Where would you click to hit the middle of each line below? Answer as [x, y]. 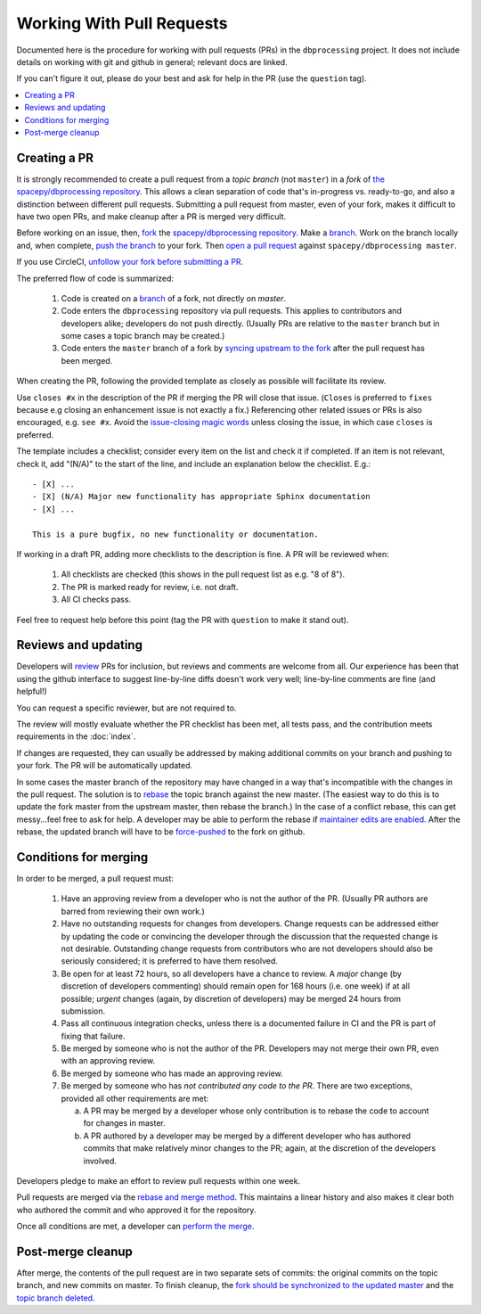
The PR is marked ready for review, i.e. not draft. [150, 587]
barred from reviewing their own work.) [133, 911]
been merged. [87, 360]
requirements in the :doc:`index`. [76, 736]
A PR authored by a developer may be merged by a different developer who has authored [247, 1136]
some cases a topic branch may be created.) [143, 336]
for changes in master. [125, 1123]
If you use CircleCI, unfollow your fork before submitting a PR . [130, 262]
